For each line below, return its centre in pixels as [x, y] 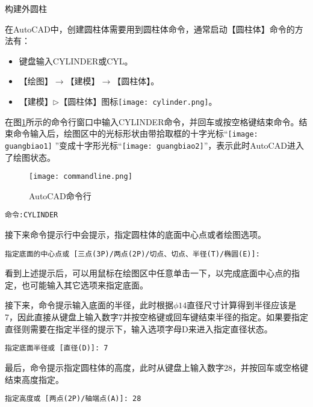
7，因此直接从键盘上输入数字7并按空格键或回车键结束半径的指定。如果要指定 [156, 317]
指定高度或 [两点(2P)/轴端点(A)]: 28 [73, 399]
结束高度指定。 [34, 379]
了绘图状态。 [30, 157]
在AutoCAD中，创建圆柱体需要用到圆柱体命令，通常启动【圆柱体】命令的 [150, 29]
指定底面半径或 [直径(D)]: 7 [57, 348]
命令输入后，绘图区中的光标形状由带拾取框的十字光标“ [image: [135, 133]
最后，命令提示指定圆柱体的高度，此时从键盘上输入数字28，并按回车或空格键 [156, 367]
